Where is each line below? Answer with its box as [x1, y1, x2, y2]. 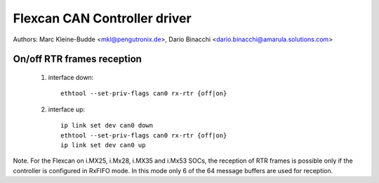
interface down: [48, 73, 94, 81]
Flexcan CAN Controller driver [13, 11, 192, 26]
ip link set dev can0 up [60, 141, 146, 149]
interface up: [48, 105, 86, 114]
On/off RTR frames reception [13, 53, 142, 65]
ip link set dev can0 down [60, 121, 154, 130]
